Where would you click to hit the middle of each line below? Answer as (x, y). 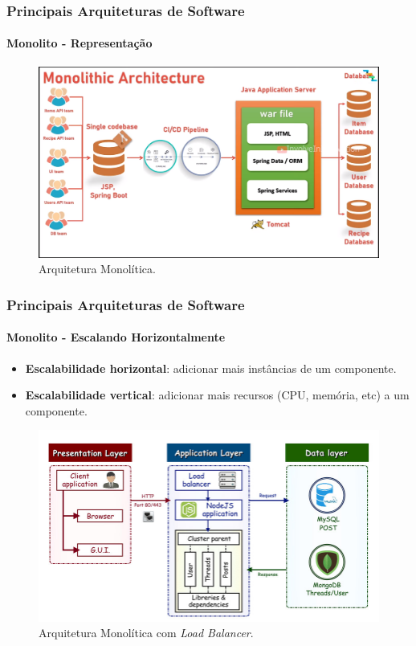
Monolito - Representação (80, 43)
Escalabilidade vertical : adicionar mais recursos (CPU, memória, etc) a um (217, 395)
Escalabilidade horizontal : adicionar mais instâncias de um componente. (211, 368)
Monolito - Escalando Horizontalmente (116, 337)
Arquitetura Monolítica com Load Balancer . (146, 633)
